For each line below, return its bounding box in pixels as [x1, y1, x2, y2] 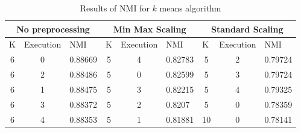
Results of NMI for [80, 2, 150, 14]
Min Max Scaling [113, 22, 186, 35]
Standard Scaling [211, 22, 284, 35]
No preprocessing [16, 22, 90, 35]
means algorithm [159, 2, 221, 14]
